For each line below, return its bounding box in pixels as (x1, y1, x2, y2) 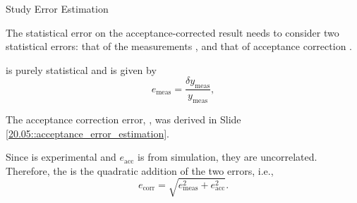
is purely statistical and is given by (6, 62, 157, 77)
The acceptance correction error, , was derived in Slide (6, 112, 241, 126)
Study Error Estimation (6, 1, 109, 16)
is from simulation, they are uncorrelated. (138, 149, 317, 164)
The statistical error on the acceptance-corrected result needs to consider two (6, 25, 339, 39)
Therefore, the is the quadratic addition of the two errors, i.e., (6, 163, 274, 178)
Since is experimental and (6, 149, 116, 164)
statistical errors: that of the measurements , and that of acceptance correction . (6, 39, 352, 54)
